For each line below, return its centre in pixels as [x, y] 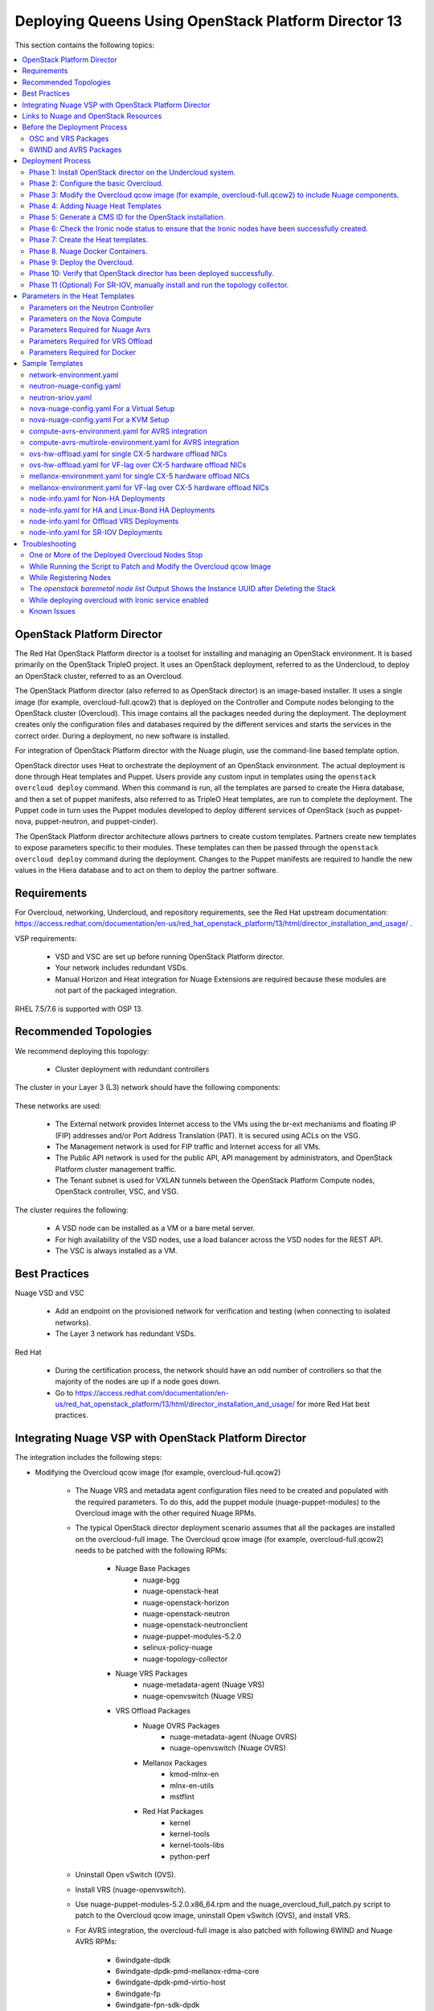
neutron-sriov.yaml [61, 397]
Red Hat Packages [173, 1812]
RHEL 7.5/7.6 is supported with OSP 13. [79, 1009]
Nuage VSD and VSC [49, 1293]
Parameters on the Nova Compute [86, 319]
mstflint [182, 1796]
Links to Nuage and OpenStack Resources [92, 116]
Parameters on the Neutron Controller [92, 307]
